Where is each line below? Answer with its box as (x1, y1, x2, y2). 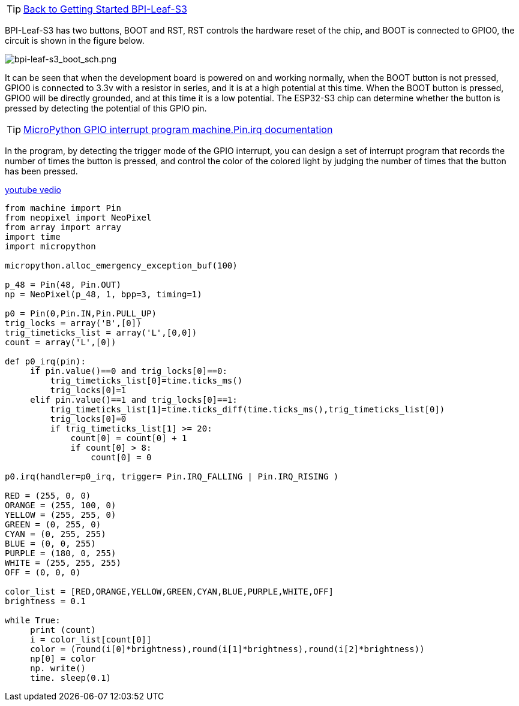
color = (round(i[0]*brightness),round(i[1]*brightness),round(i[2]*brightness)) (30, 644, 425, 654)
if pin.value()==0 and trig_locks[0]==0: (30, 366, 227, 376)
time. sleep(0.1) (30, 673, 112, 683)
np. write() (30, 663, 86, 673)
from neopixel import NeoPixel (5, 213, 152, 222)
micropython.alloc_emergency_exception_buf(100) (5, 261, 238, 270)
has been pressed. (5, 166, 78, 176)
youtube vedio (5, 185, 61, 195)
